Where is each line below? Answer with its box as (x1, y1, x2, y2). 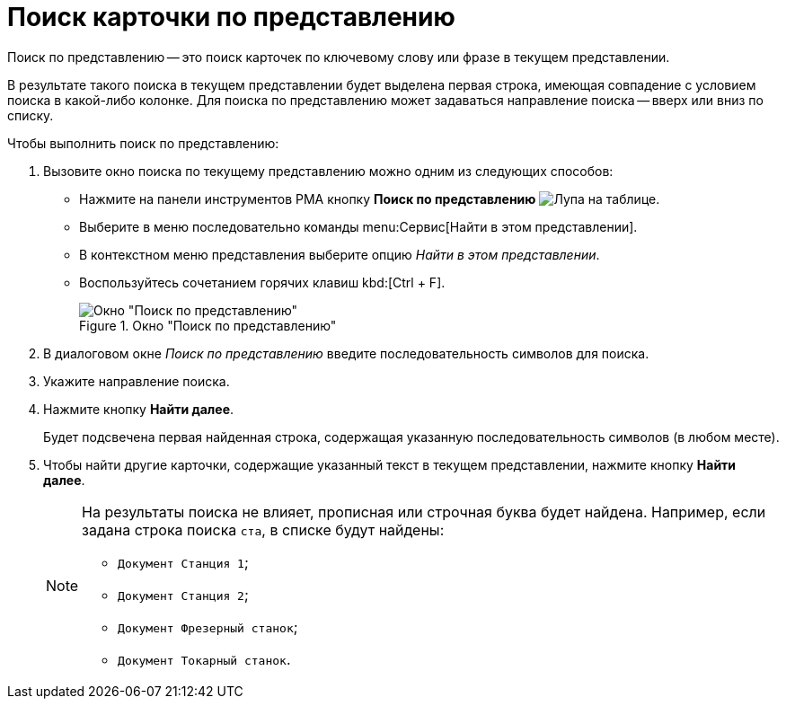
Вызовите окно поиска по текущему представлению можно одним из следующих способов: (43, 163, 614, 179)
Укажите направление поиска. (43, 373, 230, 389)
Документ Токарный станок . (118, 649, 291, 668)
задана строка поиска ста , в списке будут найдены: (82, 520, 445, 539)
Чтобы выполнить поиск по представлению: (7, 135, 279, 151)
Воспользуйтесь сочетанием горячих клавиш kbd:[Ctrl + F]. (79, 274, 446, 290)
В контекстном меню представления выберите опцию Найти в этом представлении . (79, 246, 600, 262)
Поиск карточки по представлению (7, 2, 455, 32)
